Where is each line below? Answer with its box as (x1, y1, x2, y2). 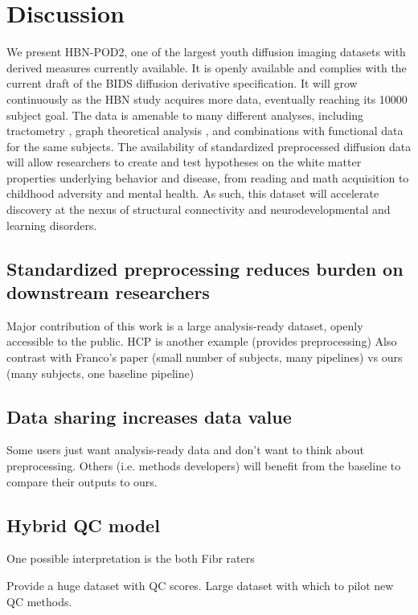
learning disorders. (6, 216, 97, 233)
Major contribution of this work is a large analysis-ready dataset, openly (6, 317, 363, 334)
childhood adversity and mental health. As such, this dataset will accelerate (6, 185, 379, 202)
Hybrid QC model (6, 512, 160, 537)
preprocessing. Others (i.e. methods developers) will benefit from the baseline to (6, 457, 401, 474)
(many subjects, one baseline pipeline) (6, 364, 195, 381)
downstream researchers (6, 280, 210, 305)
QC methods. (6, 592, 72, 609)
